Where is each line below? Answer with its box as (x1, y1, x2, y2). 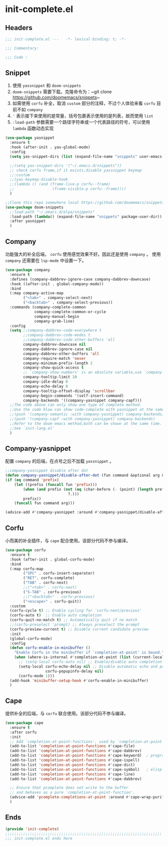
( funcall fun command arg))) (14, 501, 75, 506)
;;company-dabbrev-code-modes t (23, 333, 91, 338)
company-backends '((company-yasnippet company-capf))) (23, 398, 142, 403)
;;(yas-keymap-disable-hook (9, 177, 68, 182)
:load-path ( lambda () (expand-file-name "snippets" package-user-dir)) (9, 214, 162, 219)
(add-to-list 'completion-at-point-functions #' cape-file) (9, 744, 135, 749)
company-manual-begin (34, 314, 79, 319)
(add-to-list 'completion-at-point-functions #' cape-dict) (9, 762, 135, 767)
